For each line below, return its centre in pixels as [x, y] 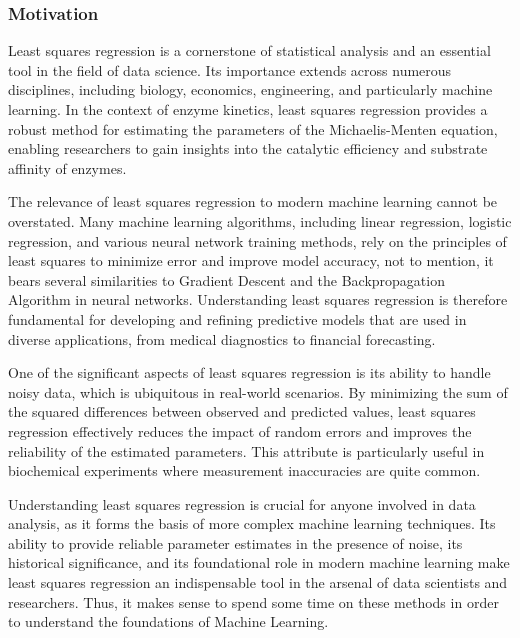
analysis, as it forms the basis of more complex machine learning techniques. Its [252, 523]
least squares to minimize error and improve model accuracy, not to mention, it [251, 260]
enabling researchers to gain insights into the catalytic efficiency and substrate [248, 148]
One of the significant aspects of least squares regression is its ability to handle [249, 372]
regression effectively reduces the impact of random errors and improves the [240, 430]
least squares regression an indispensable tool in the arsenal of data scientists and [258, 582]
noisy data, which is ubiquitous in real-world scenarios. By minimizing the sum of [258, 391]
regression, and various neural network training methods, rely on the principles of [257, 240]
